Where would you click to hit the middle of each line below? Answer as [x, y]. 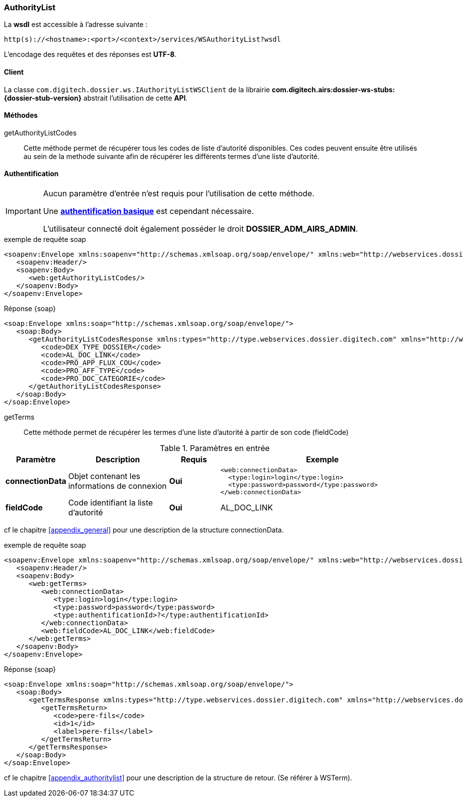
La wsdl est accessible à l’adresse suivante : [76, 25]
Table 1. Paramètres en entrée [215, 448]
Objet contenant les [104, 476]
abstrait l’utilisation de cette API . [136, 98]
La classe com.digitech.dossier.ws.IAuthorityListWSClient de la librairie [137, 89]
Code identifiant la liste [111, 503]
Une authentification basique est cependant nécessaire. [148, 211]
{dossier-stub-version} [43, 98]
